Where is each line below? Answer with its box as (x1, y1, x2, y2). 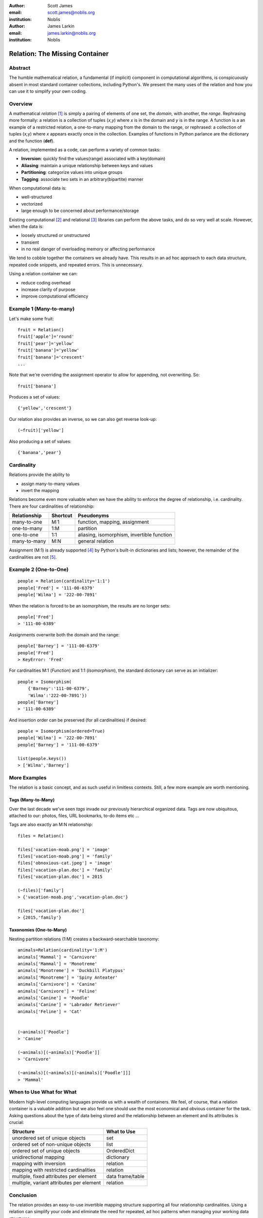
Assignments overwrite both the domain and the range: (9, 631, 120, 638)
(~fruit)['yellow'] (18, 428, 64, 433)
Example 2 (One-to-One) (9, 566, 69, 573)
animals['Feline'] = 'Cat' (18, 1009, 82, 1014)
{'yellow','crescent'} (18, 405, 72, 411)
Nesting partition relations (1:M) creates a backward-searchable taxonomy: (9, 936, 159, 942)
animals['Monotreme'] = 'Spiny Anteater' (18, 974, 118, 980)
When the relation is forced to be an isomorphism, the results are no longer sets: (9, 603, 170, 609)
